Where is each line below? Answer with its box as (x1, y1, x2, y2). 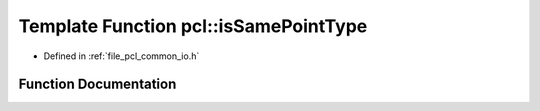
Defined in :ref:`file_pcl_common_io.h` (43, 50, 200, 62)
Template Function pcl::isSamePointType (18, 15, 368, 37)
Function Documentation (18, 76, 177, 93)
